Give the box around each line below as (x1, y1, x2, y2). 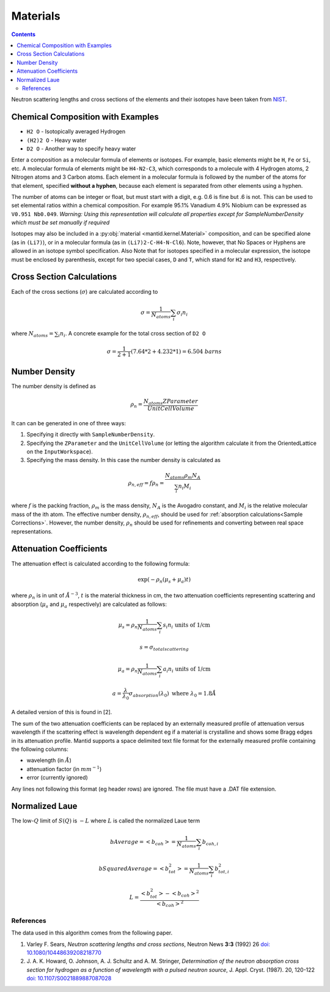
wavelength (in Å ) (26, 756, 71, 764)
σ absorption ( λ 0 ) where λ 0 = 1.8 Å (128, 690, 216, 699)
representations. (11, 528, 53, 535)
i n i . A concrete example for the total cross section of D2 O (58, 330, 206, 339)
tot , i (218, 869, 229, 875)
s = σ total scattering (139, 643, 189, 652)
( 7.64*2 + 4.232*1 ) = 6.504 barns (130, 348, 222, 355)
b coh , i (202, 838, 219, 847)
